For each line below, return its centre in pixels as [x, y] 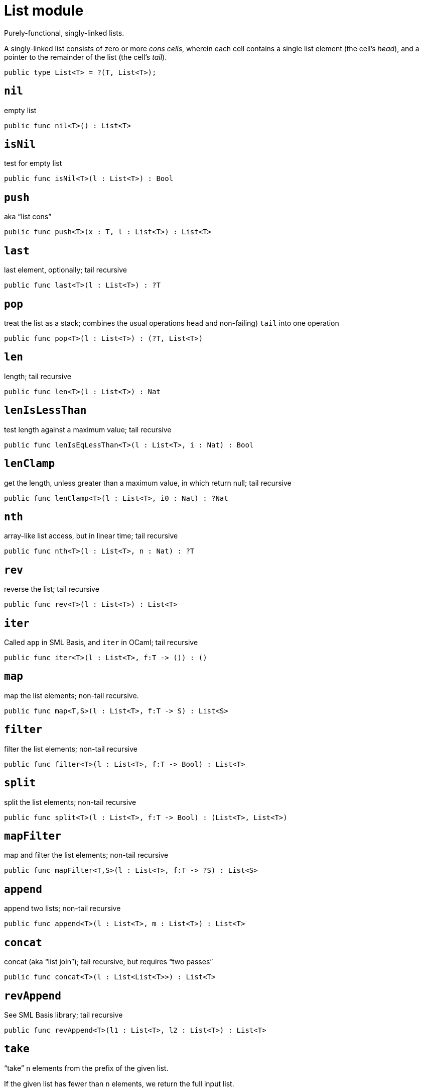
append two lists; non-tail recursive [62, 908]
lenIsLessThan [45, 411]
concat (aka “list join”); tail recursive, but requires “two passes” [109, 962]
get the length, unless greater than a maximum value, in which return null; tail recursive [148, 483]
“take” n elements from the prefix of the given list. [86, 1068]
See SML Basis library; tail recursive [63, 1015]
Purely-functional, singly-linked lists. [64, 33]
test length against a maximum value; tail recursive [88, 429]
